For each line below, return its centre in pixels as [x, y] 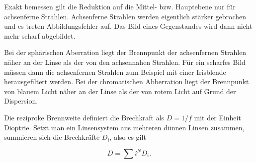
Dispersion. [21, 101]
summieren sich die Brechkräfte [52, 137]
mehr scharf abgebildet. [40, 35]
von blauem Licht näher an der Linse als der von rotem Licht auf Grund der [120, 91]
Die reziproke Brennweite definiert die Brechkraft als [84, 117]
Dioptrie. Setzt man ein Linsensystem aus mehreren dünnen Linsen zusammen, [124, 127]
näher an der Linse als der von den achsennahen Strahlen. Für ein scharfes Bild [125, 62]
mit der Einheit [217, 117]
